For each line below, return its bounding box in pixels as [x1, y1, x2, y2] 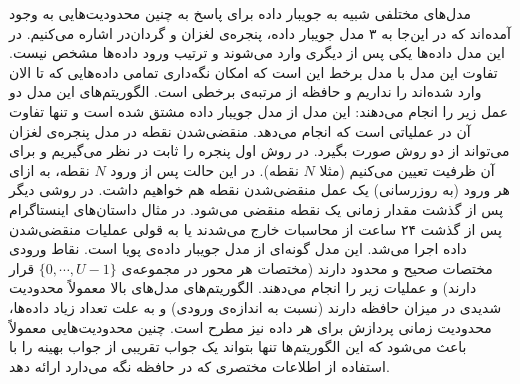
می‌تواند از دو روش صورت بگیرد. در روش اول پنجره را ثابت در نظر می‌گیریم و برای [9, 140, 510, 161]
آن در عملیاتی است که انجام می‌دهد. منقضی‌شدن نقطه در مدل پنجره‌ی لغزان [9, 120, 471, 141]
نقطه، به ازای [9, 159, 90, 180]
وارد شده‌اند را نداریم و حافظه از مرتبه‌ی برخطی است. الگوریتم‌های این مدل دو [9, 81, 482, 102]
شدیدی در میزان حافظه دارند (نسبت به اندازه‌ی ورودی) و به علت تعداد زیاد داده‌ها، [9, 296, 502, 317]
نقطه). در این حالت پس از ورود [110, 159, 299, 180]
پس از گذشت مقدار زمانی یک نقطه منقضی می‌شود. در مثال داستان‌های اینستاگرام [9, 198, 504, 219]
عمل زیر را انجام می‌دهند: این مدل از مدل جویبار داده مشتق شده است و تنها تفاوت [9, 100, 508, 121]
